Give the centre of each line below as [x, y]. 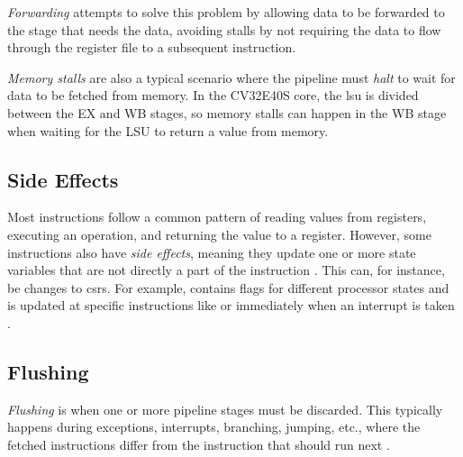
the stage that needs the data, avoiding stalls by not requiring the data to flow [224, 29]
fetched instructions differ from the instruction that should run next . [199, 444]
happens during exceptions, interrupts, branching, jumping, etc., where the [214, 427]
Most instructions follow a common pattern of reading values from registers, [217, 217]
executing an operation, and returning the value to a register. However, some [219, 234]
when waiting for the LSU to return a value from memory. [168, 130]
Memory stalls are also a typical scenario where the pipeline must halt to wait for [231, 77]
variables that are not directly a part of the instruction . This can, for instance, [226, 270]
